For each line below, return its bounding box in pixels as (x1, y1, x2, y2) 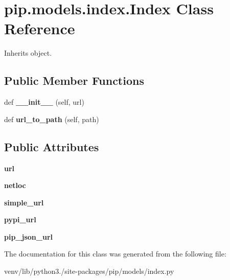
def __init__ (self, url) (4, 97, 84, 107)
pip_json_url (4, 231, 53, 242)
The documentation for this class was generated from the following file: (4, 248, 226, 259)
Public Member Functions (4, 73, 144, 88)
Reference (4, 18, 75, 39)
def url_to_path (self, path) (4, 113, 99, 124)
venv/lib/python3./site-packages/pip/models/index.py (4, 266, 174, 276)
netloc (4, 180, 26, 191)
